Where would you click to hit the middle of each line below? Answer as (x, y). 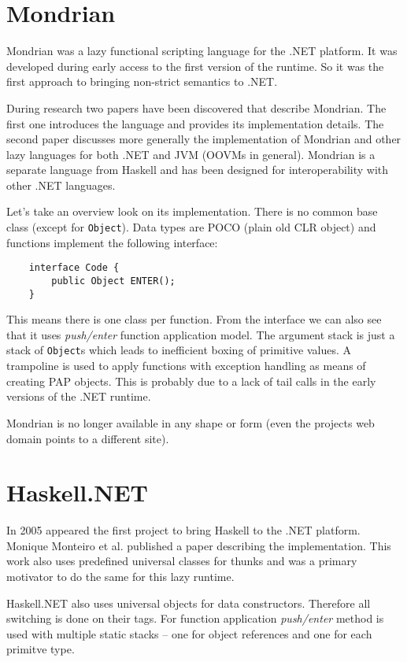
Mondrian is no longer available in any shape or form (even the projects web (191, 422)
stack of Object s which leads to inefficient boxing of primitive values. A (179, 350)
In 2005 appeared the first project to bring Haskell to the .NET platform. (183, 530)
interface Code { (74, 268)
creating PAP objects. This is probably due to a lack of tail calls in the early (191, 381)
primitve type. (41, 649)
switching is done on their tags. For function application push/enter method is (195, 618)
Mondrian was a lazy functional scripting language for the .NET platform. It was (202, 51)
